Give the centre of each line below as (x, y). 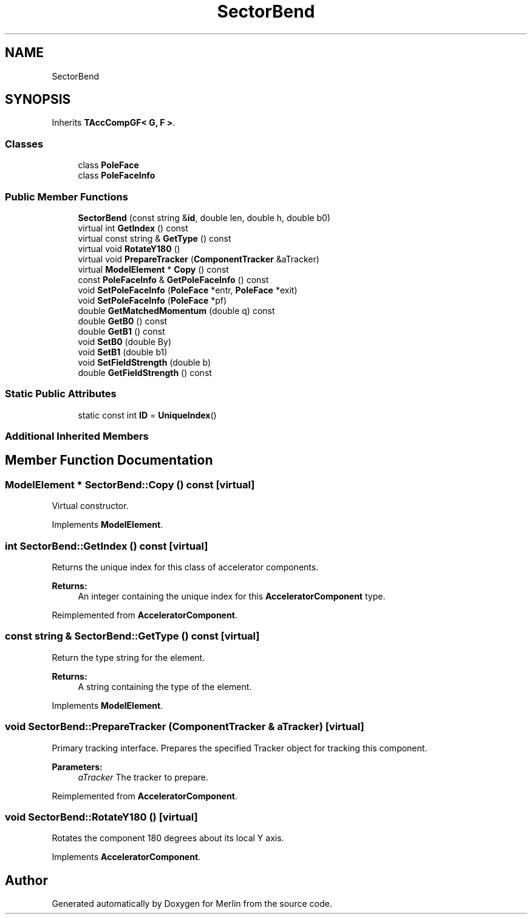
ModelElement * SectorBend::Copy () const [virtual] (130, 484)
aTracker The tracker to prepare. (143, 777)
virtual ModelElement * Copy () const (153, 269)
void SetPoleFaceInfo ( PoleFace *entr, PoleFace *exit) (188, 290)
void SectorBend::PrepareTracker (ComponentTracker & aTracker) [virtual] (185, 727)
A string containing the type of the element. (165, 686)
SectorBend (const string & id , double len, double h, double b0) (204, 217)
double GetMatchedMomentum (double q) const (176, 310)
